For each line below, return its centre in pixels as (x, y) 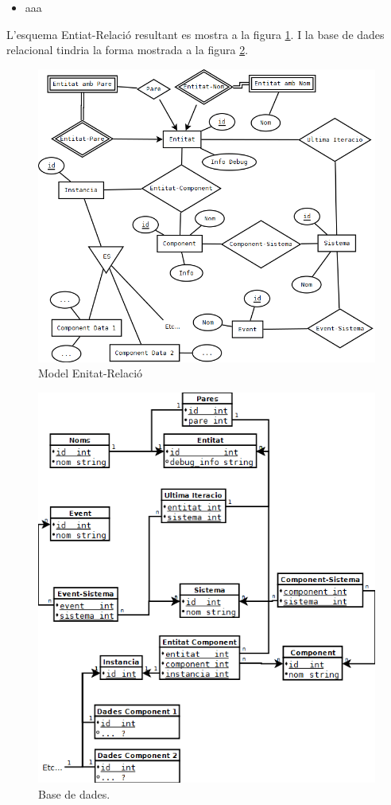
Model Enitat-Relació (91, 373)
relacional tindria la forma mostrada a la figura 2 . (128, 50)
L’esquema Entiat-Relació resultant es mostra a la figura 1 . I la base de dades (195, 34)
